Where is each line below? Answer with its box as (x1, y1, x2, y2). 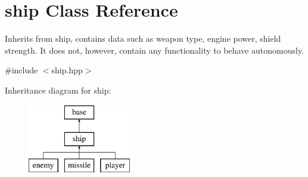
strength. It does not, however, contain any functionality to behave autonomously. (5, 44, 304, 56)
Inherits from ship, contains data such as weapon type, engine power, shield (5, 32, 281, 45)
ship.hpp (51, 64, 83, 76)
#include (5, 64, 38, 76)
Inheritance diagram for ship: (5, 83, 111, 96)
